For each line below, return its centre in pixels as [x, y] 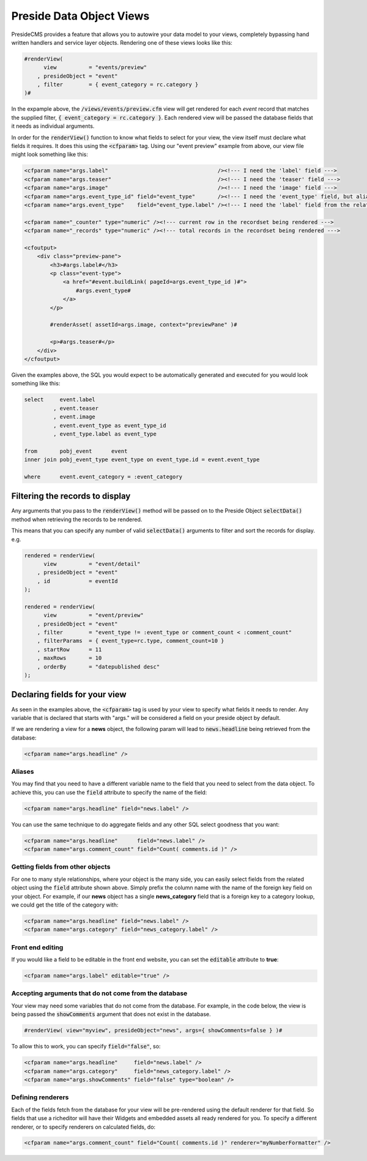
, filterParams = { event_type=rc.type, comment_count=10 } [131, 641]
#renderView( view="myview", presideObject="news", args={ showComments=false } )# [153, 1030]
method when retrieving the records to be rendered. [77, 519]
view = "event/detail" [92, 564]
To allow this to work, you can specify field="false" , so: [86, 1047]
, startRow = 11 [69, 649]
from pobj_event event [76, 451]
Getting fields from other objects [61, 867]
